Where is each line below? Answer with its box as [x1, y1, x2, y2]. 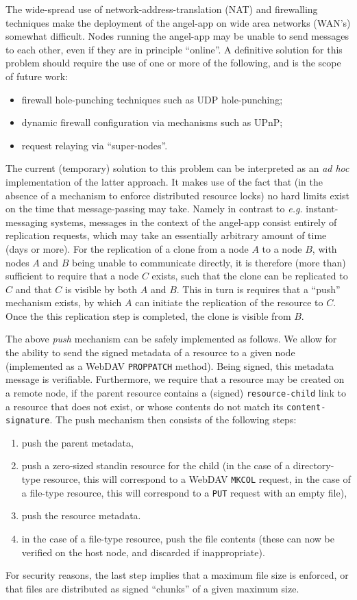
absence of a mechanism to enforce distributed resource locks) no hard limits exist [5, 188, 349, 202]
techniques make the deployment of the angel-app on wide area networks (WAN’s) [5, 15, 351, 29]
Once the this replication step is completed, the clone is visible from [5, 308, 291, 323]
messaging [5, 214, 48, 229]
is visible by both [64, 282, 138, 296]
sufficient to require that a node [5, 268, 139, 283]
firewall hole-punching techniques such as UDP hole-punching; [21, 92, 283, 106]
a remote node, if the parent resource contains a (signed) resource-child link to [5, 385, 346, 399]
